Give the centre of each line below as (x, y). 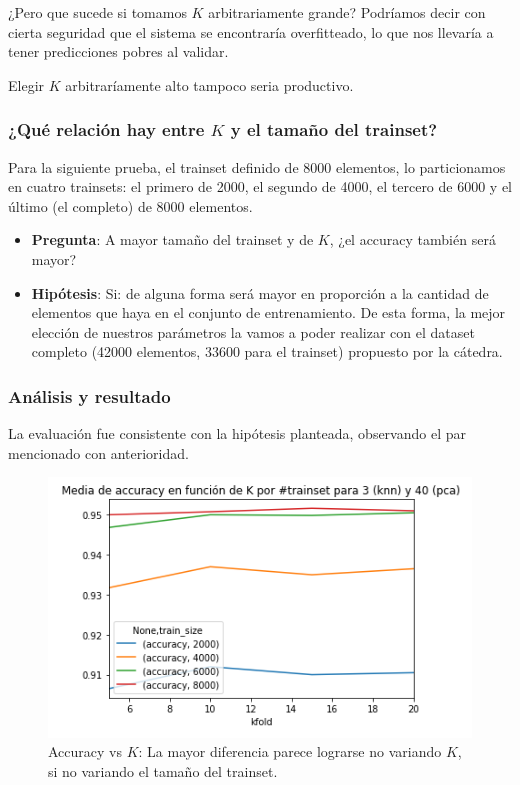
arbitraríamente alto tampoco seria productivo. (209, 84)
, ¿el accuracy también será (412, 239)
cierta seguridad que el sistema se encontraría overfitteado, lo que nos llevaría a (251, 31)
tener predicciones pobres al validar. (118, 51)
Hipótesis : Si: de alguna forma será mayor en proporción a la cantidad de (260, 292)
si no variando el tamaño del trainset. (163, 770)
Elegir (26, 84)
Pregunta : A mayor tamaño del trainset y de (172, 239)
